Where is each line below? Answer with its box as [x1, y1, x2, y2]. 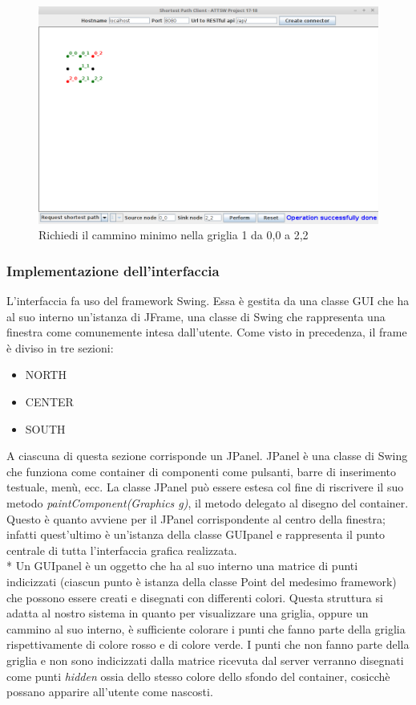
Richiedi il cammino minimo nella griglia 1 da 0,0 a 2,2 [38, 226, 309, 243]
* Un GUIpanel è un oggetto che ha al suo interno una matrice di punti [6, 557, 358, 574]
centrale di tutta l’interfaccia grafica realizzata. [6, 541, 237, 558]
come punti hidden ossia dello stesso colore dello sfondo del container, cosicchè [6, 667, 390, 684]
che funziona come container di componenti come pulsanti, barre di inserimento [6, 463, 397, 479]
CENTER [25, 393, 74, 410]
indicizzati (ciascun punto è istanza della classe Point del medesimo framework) [6, 573, 397, 590]
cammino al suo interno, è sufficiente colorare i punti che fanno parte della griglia [6, 620, 406, 637]
